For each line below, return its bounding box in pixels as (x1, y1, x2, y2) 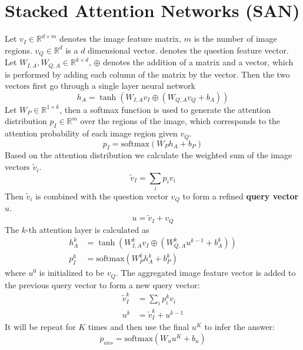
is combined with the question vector (35, 189, 168, 202)
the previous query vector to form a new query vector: (5, 278, 200, 291)
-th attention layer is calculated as (26, 223, 149, 235)
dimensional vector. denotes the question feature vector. (88, 44, 289, 56)
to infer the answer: (204, 321, 275, 333)
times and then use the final (88, 321, 189, 333)
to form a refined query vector (182, 189, 299, 202)
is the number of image (194, 32, 277, 45)
